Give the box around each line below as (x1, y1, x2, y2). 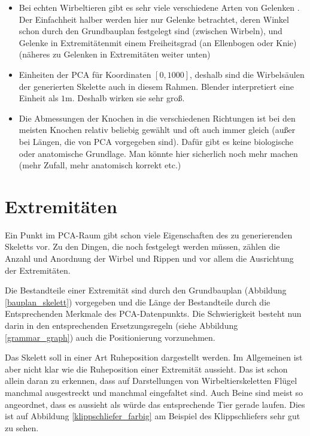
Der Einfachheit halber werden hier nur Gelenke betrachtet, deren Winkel (19, 13, 289, 25)
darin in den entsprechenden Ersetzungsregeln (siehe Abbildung (5, 319, 238, 331)
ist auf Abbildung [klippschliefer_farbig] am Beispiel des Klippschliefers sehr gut (5, 410, 300, 422)
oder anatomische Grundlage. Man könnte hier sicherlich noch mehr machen (19, 147, 298, 159)
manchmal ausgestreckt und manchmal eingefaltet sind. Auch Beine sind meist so (5, 386, 303, 398)
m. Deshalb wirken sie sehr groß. (65, 92, 185, 104)
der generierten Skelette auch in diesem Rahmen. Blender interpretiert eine (19, 80, 294, 92)
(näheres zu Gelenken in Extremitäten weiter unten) (19, 48, 211, 60)
